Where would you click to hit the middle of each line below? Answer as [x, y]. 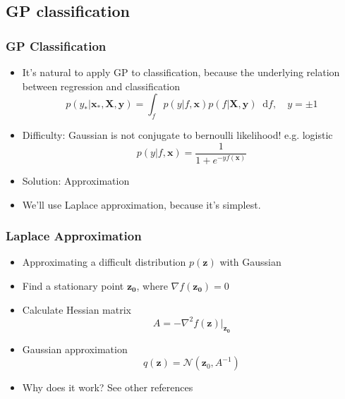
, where [152, 285]
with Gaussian [250, 262]
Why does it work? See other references [108, 387]
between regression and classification [101, 86]
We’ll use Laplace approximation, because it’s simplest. [141, 204]
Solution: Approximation [76, 180]
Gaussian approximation [75, 349]
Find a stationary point [73, 285]
